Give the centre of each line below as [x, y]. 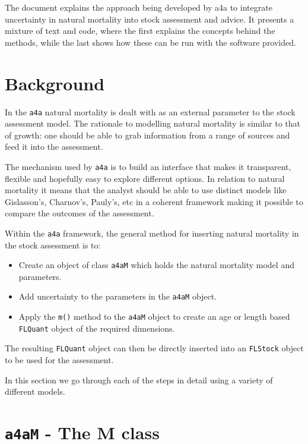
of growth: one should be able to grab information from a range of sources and [147, 135]
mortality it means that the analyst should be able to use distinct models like [146, 190]
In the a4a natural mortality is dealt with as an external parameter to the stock [150, 111]
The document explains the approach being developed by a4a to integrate [139, 7]
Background [55, 83]
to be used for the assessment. [59, 360]
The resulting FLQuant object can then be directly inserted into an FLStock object [154, 348]
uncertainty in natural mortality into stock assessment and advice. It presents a [150, 19]
